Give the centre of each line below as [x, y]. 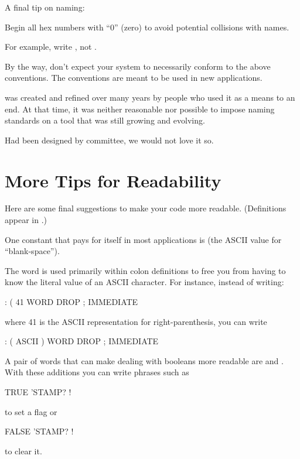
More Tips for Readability [113, 180]
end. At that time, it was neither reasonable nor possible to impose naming [140, 109]
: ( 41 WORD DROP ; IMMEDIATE [71, 302]
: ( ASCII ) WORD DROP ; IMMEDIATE [82, 341]
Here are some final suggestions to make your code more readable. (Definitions [146, 208]
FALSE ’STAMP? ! [39, 431]
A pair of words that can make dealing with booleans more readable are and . [144, 360]
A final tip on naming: [45, 7]
